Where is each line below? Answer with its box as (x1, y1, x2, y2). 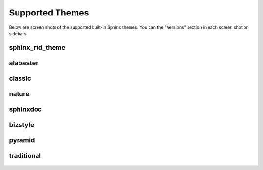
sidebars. (9, 31, 28, 36)
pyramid (9, 136, 35, 144)
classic (9, 74, 31, 82)
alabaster (9, 59, 39, 67)
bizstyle (9, 121, 34, 129)
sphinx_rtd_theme (9, 44, 66, 52)
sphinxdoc (9, 105, 42, 113)
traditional (9, 152, 41, 160)
